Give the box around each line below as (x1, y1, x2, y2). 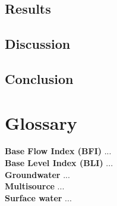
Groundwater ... (5, 168, 70, 180)
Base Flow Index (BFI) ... (5, 145, 112, 157)
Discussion (5, 35, 71, 53)
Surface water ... (5, 191, 72, 204)
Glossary (5, 110, 77, 135)
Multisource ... (5, 180, 65, 192)
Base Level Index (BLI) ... (5, 157, 113, 169)
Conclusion (5, 69, 74, 88)
